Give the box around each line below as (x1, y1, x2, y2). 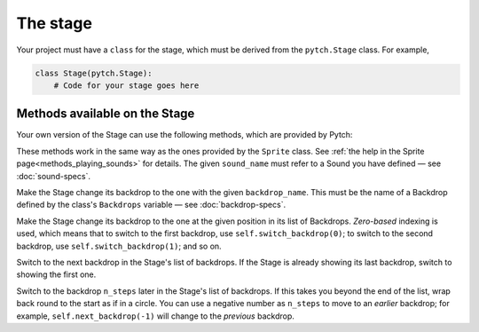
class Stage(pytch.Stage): (35, 67, 153, 78)
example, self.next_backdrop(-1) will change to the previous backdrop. (16, 311, 294, 321)
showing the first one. (16, 269, 97, 280)
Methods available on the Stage (16, 107, 195, 122)
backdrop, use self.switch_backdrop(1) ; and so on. (16, 241, 222, 251)
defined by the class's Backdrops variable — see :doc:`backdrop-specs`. (16, 200, 287, 210)
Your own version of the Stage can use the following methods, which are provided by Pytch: (16, 130, 353, 140)
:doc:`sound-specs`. (16, 170, 90, 181)
